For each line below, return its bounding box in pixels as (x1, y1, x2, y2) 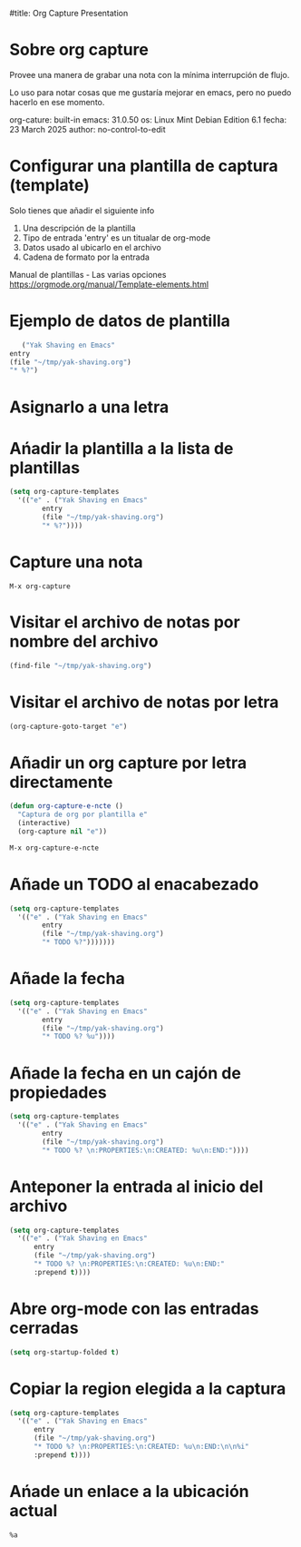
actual (9, 1501, 58, 1521)
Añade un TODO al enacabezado (9, 873, 259, 894)
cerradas (9, 1318, 79, 1338)
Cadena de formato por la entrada (22, 251, 150, 262)
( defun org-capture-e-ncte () (9, 802, 124, 811)
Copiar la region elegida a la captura (9, 1378, 286, 1399)
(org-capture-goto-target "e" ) (9, 722, 128, 731)
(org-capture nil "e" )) (17, 826, 107, 836)
